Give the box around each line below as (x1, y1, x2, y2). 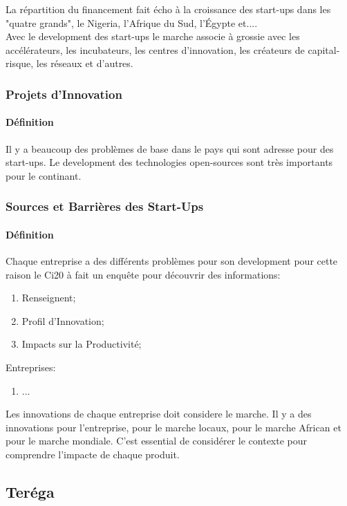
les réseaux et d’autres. (36, 56, 133, 71)
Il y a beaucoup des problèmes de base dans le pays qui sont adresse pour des (6, 141, 334, 156)
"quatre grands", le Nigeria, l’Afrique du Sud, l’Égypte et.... (6, 15, 258, 30)
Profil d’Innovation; (21, 313, 104, 328)
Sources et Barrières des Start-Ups (6, 198, 204, 215)
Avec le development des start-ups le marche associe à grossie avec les (6, 29, 300, 44)
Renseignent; (21, 290, 76, 305)
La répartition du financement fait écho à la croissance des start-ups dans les (6, 2, 331, 16)
